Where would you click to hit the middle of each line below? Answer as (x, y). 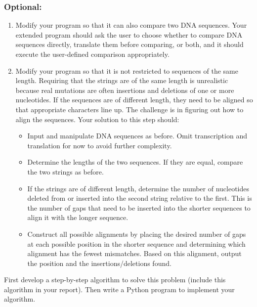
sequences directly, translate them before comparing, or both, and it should (129, 44)
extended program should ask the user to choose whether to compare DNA (129, 34)
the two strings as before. (65, 171)
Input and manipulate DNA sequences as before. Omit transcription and (137, 136)
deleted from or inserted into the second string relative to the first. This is (140, 198)
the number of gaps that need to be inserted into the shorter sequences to (139, 207)
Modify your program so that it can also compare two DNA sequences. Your (131, 25)
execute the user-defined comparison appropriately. (92, 54)
